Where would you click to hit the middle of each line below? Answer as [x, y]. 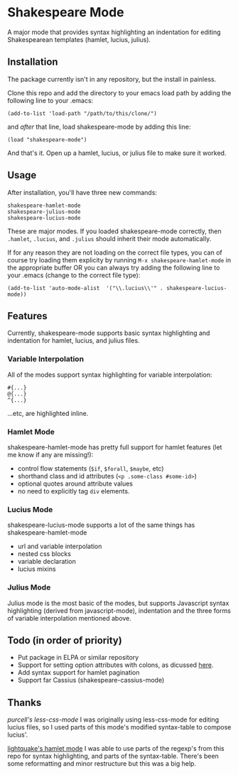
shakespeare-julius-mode [44, 212]
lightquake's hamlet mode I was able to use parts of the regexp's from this [116, 749]
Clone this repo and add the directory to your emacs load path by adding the [119, 92]
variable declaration [47, 562]
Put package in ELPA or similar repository [78, 658]
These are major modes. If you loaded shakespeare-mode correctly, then [114, 231]
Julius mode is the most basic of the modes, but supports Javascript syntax [118, 603]
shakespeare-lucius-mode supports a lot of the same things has [101, 525]
